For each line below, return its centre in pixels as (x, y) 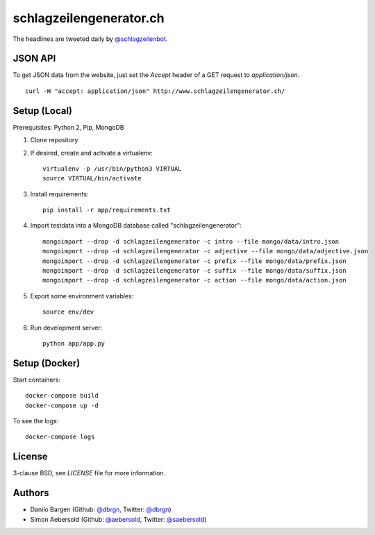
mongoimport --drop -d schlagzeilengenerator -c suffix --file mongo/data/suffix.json (194, 271)
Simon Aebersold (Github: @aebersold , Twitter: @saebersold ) (118, 519)
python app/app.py (74, 343)
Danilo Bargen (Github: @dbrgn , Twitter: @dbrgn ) (101, 509)
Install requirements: (59, 194)
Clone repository (54, 140)
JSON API (34, 59)
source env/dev (68, 312)
